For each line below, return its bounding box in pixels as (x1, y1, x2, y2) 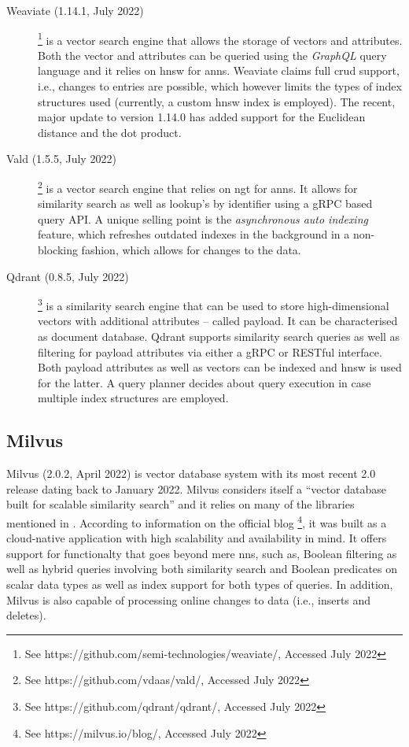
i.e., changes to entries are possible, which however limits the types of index (38, 78, 402, 94)
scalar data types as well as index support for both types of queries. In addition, (6, 576, 393, 593)
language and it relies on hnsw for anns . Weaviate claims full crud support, (38, 62, 400, 79)
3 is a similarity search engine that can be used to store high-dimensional (38, 295, 389, 313)
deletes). (6, 607, 46, 623)
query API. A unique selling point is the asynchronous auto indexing (38, 210, 368, 227)
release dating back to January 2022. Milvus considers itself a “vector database (6, 480, 387, 497)
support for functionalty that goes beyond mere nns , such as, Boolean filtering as (6, 545, 397, 561)
